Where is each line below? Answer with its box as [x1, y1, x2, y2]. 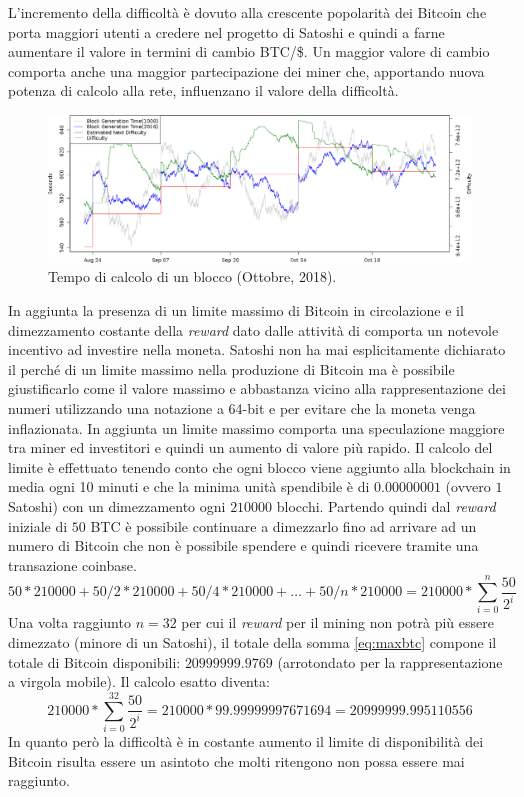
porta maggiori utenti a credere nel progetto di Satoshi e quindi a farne [8, 21, 445, 42]
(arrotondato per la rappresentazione [277, 651, 503, 672]
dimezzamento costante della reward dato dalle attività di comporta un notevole [8, 319, 499, 340]
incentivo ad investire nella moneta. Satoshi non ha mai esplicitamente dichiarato [8, 339, 506, 360]
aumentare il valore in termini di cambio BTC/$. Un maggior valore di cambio [8, 41, 490, 62]
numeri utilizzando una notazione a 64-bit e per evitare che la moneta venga [8, 397, 476, 418]
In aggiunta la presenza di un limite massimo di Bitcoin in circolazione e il [8, 299, 464, 320]
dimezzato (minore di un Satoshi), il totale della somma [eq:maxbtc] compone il [8, 632, 497, 652]
